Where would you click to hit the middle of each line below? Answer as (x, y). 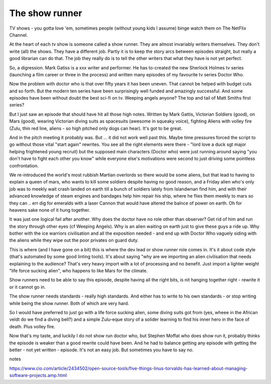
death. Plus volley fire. (32, 326)
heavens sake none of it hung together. (50, 210)
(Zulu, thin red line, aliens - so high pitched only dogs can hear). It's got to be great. (96, 128)
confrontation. (24, 165)
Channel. (19, 35)
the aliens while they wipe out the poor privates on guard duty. (74, 240)
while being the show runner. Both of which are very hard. (69, 303)
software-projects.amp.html (38, 375)
